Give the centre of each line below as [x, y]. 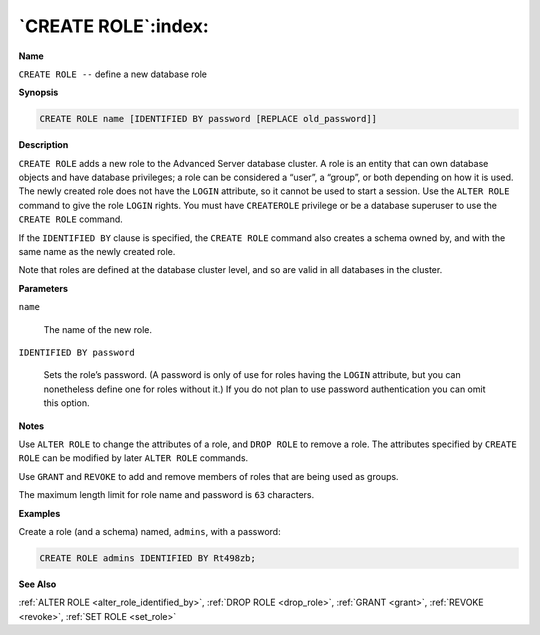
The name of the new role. [97, 329]
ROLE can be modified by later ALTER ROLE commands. [133, 458]
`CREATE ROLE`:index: [113, 26]
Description [43, 145]
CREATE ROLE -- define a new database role [112, 74]
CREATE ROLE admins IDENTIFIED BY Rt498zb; [148, 558]
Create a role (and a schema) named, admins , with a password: [149, 531]
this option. [66, 403]
